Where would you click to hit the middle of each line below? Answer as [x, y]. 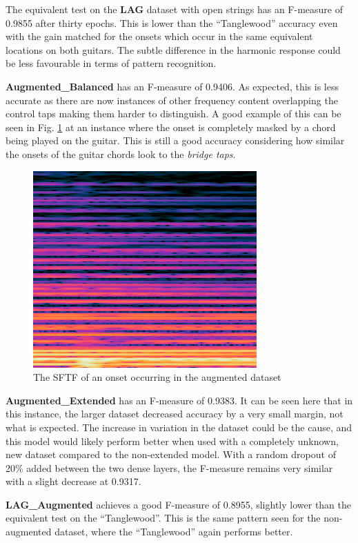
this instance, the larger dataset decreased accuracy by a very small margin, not [175, 414]
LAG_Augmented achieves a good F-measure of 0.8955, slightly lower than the [179, 504]
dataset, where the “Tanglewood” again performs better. [174, 532]
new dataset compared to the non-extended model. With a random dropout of [171, 454]
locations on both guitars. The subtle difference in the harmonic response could [173, 49]
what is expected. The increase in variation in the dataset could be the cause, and [179, 427]
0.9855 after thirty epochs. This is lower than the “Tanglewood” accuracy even [172, 22]
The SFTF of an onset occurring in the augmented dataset [157, 377]
